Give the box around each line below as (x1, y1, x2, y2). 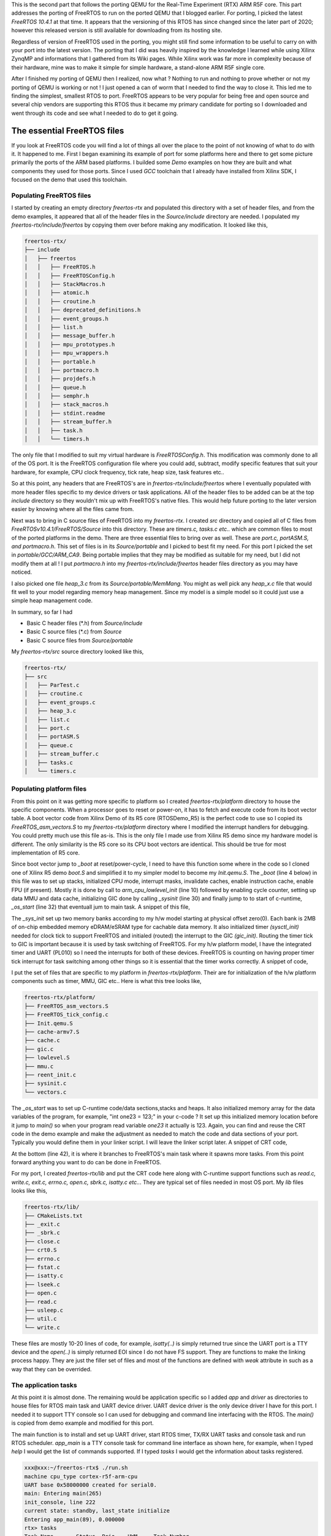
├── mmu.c (24, 1063, 54, 1070)
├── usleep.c (24, 1306, 64, 1314)
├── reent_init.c (24, 1071, 77, 1078)
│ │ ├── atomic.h (24, 289, 89, 296)
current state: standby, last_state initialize (24, 1507, 170, 1514)
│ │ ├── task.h (24, 427, 83, 434)
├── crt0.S (24, 1247, 57, 1253)
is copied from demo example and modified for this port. (11, 1419, 154, 1427)
